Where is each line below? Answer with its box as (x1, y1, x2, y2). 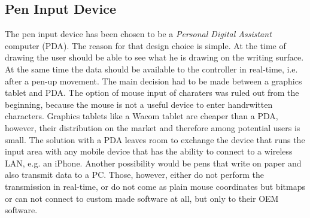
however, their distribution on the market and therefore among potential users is (5, 121, 300, 134)
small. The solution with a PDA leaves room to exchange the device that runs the (5, 133, 305, 146)
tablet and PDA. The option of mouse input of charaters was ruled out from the (5, 86, 299, 99)
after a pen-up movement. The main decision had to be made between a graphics (5, 74, 302, 87)
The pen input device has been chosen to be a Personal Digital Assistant (5, 28, 272, 40)
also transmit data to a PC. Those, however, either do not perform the (5, 168, 265, 181)
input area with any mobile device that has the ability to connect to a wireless (5, 145, 293, 158)
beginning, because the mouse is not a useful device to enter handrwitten (5, 98, 273, 110)
